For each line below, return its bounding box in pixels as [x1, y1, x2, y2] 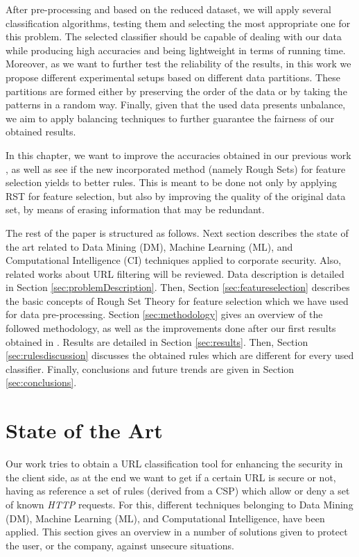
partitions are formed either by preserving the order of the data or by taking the [6, 83, 347, 98]
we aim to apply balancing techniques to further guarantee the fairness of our [6, 110, 335, 125]
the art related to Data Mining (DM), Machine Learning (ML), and [6, 239, 293, 253]
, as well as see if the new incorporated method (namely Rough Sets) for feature [6, 161, 346, 176]
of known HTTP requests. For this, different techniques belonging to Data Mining [6, 497, 353, 511]
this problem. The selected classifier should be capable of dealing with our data [6, 29, 342, 44]
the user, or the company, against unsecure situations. [6, 538, 234, 552]
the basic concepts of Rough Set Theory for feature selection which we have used [6, 293, 349, 308]
